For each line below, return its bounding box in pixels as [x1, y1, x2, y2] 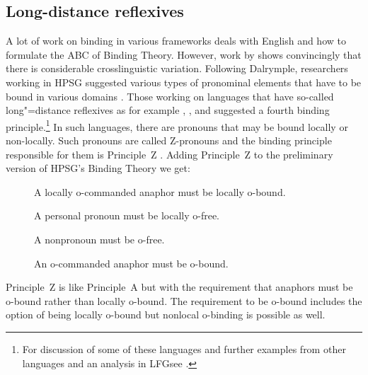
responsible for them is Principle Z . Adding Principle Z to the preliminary [6, 146, 333, 161]
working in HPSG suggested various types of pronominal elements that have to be [6, 74, 362, 89]
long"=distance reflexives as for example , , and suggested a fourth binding [6, 103, 330, 117]
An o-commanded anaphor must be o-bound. [34, 255, 229, 270]
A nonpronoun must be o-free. [34, 231, 165, 246]
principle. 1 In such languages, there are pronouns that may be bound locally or [6, 117, 348, 134]
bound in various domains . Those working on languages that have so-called [6, 88, 334, 103]
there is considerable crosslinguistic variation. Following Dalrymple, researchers [6, 61, 348, 76]
